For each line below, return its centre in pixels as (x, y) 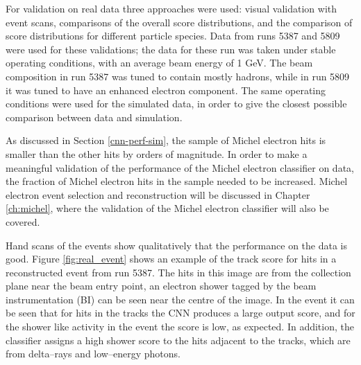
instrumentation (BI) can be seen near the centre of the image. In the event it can (180, 299)
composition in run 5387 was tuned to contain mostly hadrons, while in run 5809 (178, 76)
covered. (23, 221)
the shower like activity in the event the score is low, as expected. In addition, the (180, 327)
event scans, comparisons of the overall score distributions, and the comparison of (179, 22)
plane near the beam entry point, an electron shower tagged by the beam (161, 286)
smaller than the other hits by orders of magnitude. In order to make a (157, 153)
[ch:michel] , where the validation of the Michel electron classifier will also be (167, 208)
